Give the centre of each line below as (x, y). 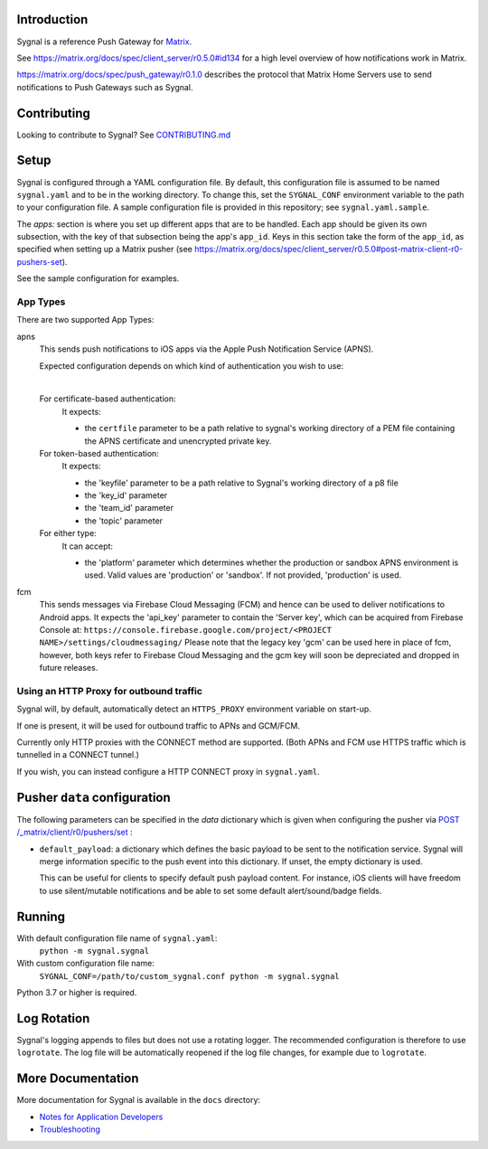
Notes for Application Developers (101, 1116)
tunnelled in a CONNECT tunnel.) (78, 755)
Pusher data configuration (94, 797)
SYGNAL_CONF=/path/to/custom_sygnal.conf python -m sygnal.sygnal (190, 976)
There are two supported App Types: (85, 320)
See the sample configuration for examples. (98, 278)
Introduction (52, 19)
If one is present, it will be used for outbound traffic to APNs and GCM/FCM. (158, 725)
